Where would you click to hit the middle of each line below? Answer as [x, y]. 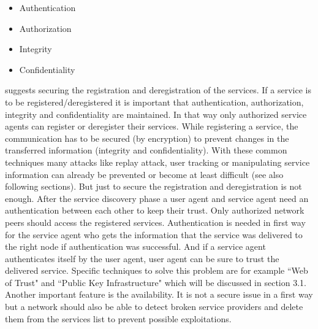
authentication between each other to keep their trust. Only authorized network [155, 210]
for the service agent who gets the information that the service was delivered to [154, 234]
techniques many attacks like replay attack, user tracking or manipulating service [157, 162]
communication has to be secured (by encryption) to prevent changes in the [147, 138]
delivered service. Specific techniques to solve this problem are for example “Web [157, 270]
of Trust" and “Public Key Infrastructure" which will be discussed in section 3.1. [156, 282]
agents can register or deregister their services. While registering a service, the [152, 126]
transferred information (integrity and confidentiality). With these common [146, 150]
